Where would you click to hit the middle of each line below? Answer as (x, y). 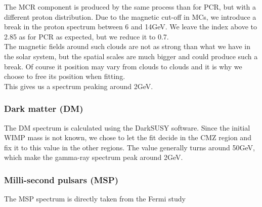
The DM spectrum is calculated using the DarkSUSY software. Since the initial (127, 127)
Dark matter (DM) (44, 109)
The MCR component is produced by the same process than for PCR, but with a (130, 7)
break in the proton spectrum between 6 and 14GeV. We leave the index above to (130, 27)
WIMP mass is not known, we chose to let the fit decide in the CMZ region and (128, 137)
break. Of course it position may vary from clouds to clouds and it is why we (123, 66)
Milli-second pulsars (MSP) (61, 179)
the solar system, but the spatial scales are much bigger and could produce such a (131, 56)
